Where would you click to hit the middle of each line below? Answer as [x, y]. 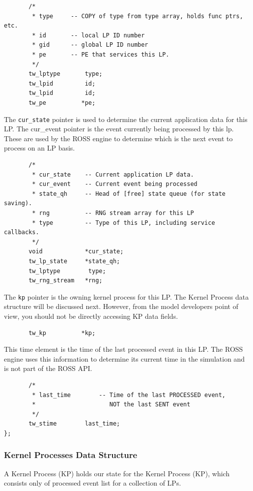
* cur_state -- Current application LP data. [113, 174]
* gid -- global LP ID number [90, 45]
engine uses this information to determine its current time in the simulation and [125, 358]
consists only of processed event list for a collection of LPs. [93, 483]
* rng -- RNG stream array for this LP [113, 213]
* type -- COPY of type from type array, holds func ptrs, [138, 16]
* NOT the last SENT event [111, 405]
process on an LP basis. [40, 148]
